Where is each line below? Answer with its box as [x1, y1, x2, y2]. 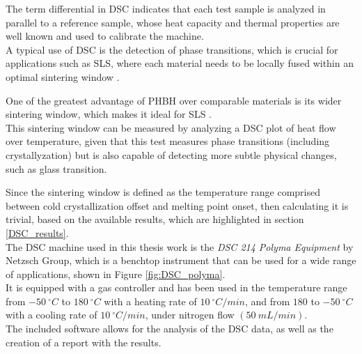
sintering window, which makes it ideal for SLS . [6, 107, 212, 121]
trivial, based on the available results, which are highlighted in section [6, 212, 304, 226]
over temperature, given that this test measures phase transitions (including [6, 134, 330, 148]
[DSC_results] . [6, 225, 69, 240]
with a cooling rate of [6, 307, 97, 322]
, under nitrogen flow [145, 307, 235, 322]
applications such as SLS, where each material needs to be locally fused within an [6, 56, 354, 70]
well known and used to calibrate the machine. [6, 29, 204, 43]
